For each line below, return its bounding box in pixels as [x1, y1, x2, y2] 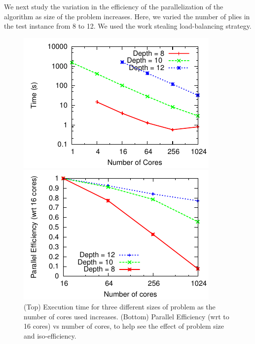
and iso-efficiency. [24, 330, 76, 341]
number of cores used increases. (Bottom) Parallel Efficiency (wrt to [24, 311, 229, 321]
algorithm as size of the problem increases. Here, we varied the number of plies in [4, 11, 250, 21]
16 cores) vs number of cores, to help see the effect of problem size [24, 321, 224, 331]
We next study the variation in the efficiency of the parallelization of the [4, 1, 223, 11]
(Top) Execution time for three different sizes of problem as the [24, 301, 216, 311]
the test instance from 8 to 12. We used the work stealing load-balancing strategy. [4, 21, 252, 31]
